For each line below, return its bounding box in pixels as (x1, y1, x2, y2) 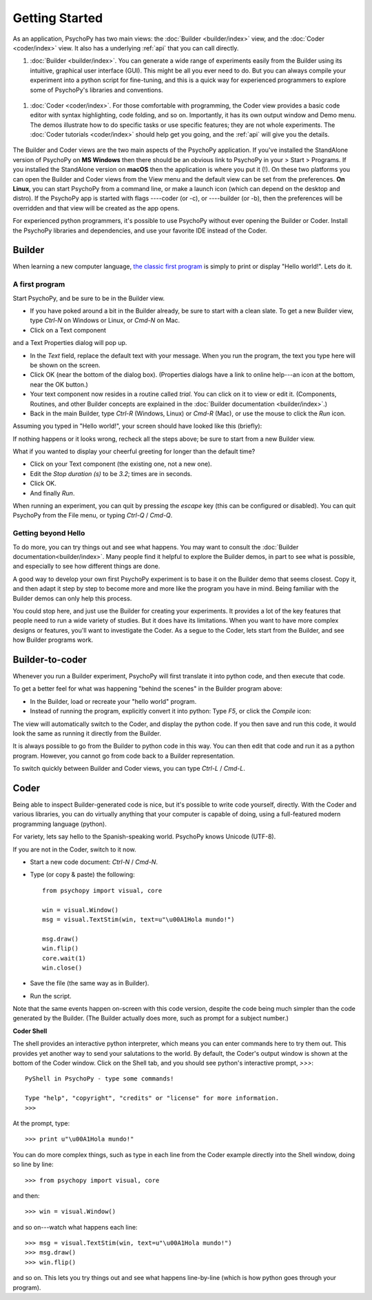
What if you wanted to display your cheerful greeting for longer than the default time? (12, 447, 256, 455)
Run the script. (30, 992, 72, 1000)
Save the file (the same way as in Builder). (30, 979, 149, 987)
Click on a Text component (30, 326, 107, 334)
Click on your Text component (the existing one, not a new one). (30, 460, 213, 469)
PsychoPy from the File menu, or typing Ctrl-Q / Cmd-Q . (12, 511, 173, 520)
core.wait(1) (42, 954, 86, 962)
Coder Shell (12, 1027, 48, 1035)
